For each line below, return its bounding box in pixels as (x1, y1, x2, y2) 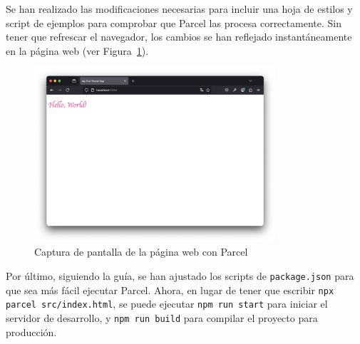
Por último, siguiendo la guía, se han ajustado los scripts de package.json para (6, 269, 354, 283)
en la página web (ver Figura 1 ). (6, 43, 149, 58)
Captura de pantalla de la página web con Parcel (34, 244, 248, 259)
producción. (6, 324, 57, 339)
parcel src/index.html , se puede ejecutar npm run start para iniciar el (6, 296, 328, 311)
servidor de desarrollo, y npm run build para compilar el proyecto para (6, 310, 318, 325)
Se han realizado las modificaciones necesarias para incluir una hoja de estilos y (6, 1, 353, 16)
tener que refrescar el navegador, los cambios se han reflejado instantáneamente (6, 29, 352, 44)
